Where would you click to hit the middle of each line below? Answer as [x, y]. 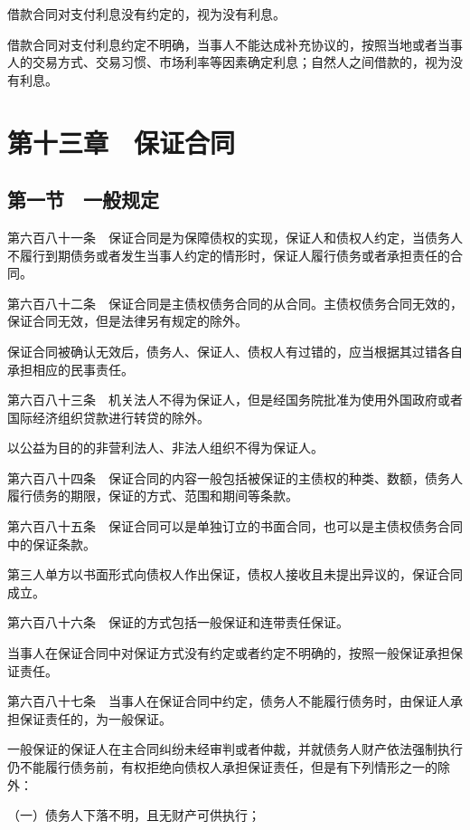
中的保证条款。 [52, 544]
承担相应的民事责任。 [70, 369]
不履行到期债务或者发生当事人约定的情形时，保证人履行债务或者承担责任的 [229, 255]
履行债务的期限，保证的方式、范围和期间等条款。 [153, 496]
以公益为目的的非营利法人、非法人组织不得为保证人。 [165, 448]
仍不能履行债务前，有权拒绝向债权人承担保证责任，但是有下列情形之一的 [222, 767]
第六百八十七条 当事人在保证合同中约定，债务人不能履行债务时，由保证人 [229, 701]
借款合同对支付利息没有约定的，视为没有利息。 [146, 14]
